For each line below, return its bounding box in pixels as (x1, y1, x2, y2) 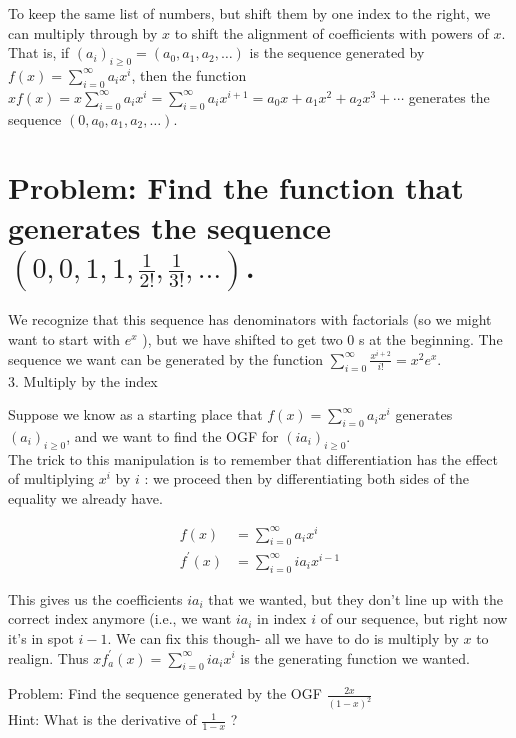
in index (257, 608, 307, 629)
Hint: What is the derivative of (8, 709, 197, 730)
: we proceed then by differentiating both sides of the (144, 468, 470, 489)
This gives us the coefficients (8, 588, 183, 609)
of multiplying (8, 468, 94, 489)
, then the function (131, 64, 247, 85)
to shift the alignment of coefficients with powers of (174, 22, 489, 43)
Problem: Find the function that (8, 167, 464, 208)
